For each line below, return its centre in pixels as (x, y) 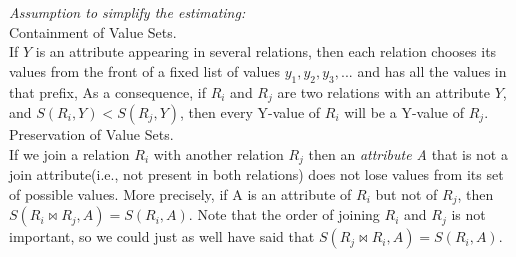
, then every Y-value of (250, 112)
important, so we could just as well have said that (162, 236)
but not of (406, 193)
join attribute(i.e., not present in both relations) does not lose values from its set (256, 174)
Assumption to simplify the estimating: (127, 12)
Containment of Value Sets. (93, 31)
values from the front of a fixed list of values (144, 70)
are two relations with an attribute (384, 91)
